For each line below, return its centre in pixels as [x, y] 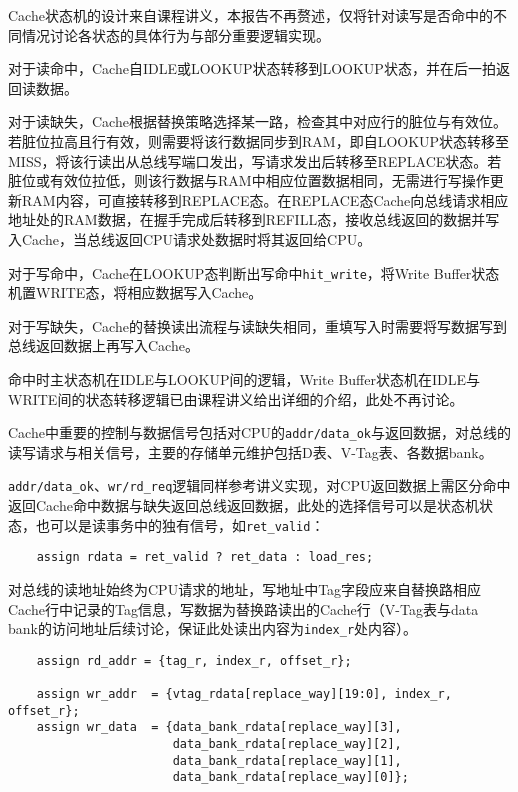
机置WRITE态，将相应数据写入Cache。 [135, 292]
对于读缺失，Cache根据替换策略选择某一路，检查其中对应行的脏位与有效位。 [257, 121]
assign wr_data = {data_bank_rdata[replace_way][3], [219, 727]
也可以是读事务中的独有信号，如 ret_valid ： [180, 524]
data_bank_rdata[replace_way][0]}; [290, 777]
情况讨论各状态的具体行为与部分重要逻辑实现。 [175, 34]
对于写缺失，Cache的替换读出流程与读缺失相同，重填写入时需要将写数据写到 [257, 325]
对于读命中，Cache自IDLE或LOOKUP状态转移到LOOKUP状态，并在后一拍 [252, 68]
